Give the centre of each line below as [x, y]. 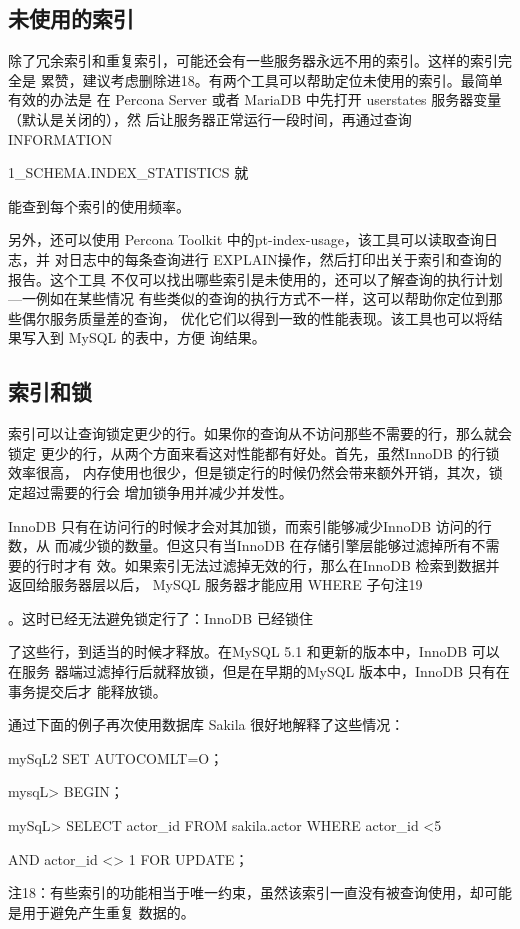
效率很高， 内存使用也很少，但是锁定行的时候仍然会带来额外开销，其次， [248, 472]
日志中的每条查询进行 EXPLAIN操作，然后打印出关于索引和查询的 [285, 258]
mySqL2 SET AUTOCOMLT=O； [116, 757]
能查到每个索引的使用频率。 [99, 205]
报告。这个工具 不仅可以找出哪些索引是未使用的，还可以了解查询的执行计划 [255, 278]
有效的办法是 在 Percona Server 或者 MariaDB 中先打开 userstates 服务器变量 [255, 99]
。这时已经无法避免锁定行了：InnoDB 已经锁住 [160, 617]
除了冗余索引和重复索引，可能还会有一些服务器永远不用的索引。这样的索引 [253, 60]
